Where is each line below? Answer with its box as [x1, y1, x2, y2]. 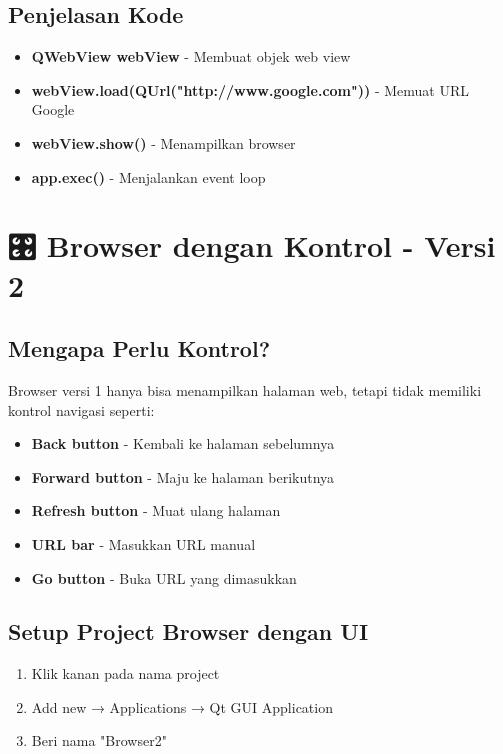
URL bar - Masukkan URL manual [31, 533, 256, 554]
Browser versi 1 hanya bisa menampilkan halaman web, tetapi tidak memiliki [8, 379, 482, 400]
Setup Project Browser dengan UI [8, 616, 369, 647]
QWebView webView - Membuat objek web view [31, 46, 351, 67]
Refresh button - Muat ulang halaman [31, 500, 281, 521]
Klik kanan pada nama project [31, 663, 220, 684]
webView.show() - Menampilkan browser [31, 132, 296, 153]
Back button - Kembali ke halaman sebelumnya [31, 433, 335, 454]
